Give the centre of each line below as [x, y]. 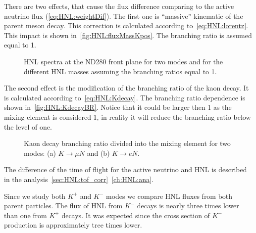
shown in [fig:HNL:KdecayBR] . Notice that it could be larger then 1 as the [118, 107]
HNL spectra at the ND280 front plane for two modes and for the [124, 61]
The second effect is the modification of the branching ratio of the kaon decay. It [127, 88]
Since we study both [35, 196]
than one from [26, 215]
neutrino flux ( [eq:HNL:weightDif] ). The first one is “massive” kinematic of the [124, 16]
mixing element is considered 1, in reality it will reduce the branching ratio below [128, 116]
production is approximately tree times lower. [73, 225]
